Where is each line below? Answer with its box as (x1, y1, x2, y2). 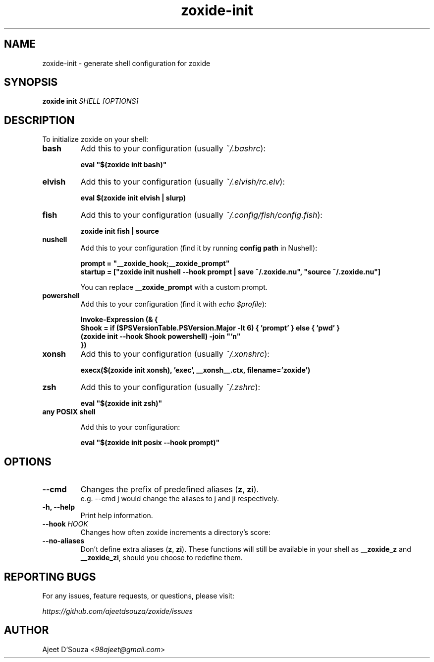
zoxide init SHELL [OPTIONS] (42, 97, 139, 106)
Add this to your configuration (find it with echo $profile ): (80, 300, 267, 309)
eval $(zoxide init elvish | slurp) (80, 194, 186, 202)
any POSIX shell (42, 407, 96, 416)
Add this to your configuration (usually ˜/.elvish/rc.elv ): (80, 177, 285, 187)
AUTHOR (4, 624, 49, 637)
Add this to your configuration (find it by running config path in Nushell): (80, 244, 318, 253)
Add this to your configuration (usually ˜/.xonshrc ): (80, 349, 270, 359)
